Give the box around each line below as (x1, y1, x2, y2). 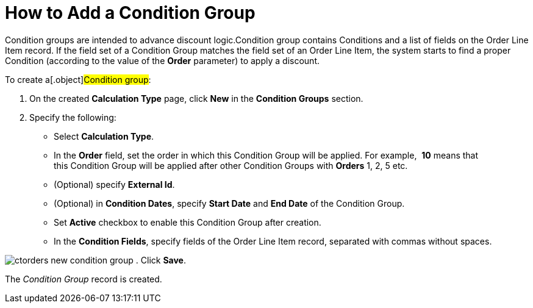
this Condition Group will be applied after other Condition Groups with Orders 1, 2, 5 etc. (54, 160, 408, 171)
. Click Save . (135, 254, 186, 265)
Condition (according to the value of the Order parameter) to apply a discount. (5, 55, 320, 66)
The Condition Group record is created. (5, 273, 162, 284)
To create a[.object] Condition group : (5, 74, 151, 85)
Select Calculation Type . (54, 131, 154, 141)
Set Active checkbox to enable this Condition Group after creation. (54, 217, 321, 227)
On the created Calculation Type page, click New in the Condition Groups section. (29, 93, 363, 104)
